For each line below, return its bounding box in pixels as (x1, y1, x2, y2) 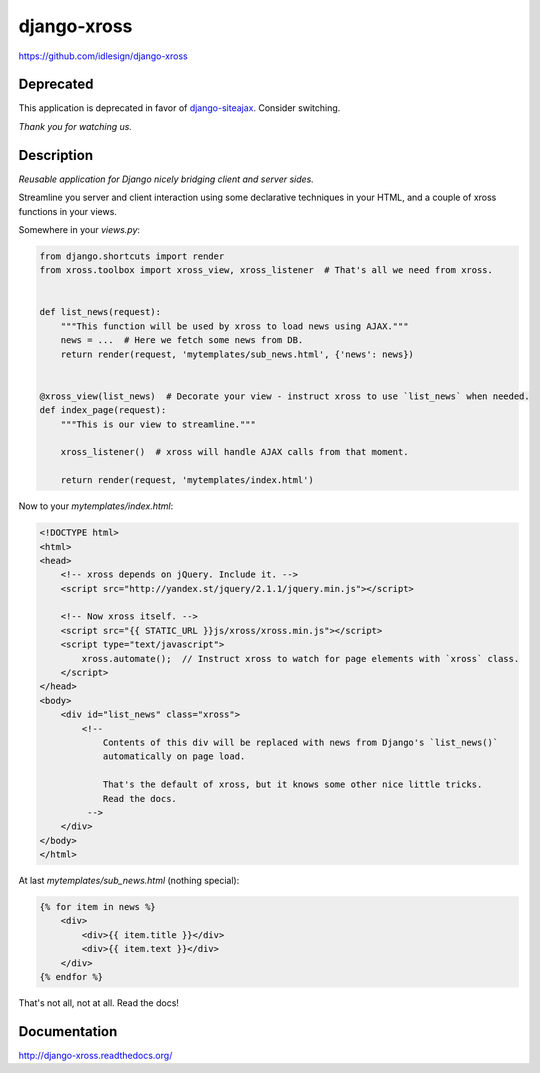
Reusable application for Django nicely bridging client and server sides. (18, 173, 314, 185)
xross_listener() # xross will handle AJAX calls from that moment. (60, 446, 409, 458)
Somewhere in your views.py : (18, 223, 140, 235)
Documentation (18, 1023, 118, 1040)
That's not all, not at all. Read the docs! (18, 997, 180, 1009)
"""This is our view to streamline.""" (60, 418, 257, 430)
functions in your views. (18, 205, 117, 217)
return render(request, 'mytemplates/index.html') (60, 475, 314, 486)
